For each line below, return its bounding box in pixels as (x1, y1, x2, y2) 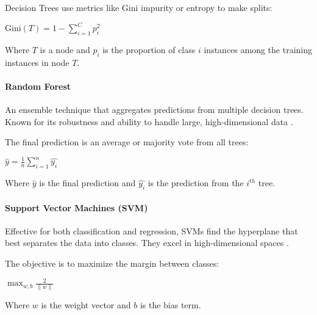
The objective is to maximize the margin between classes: (5, 256, 219, 269)
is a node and (40, 43, 90, 56)
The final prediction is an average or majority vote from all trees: (5, 136, 249, 148)
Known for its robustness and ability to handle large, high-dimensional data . (5, 115, 293, 128)
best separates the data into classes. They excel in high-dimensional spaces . (5, 236, 289, 249)
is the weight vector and (41, 299, 131, 311)
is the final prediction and (39, 176, 136, 189)
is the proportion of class (102, 43, 196, 56)
